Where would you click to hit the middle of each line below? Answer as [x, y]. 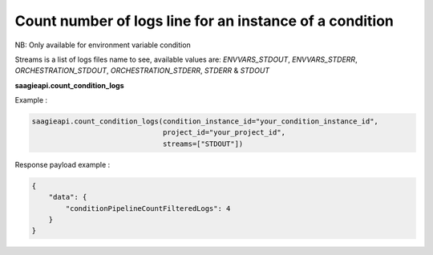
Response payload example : [63, 164]
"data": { [68, 197]
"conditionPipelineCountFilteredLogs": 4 [148, 208]
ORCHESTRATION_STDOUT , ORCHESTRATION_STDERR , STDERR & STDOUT [142, 71]
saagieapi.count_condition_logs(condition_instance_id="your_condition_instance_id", [205, 121]
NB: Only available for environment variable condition [103, 45]
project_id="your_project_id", [224, 133]
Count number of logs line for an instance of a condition [204, 21]
